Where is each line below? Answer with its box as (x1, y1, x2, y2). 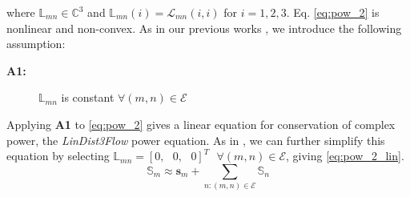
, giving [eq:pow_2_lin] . (285, 147, 404, 164)
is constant (61, 89, 115, 106)
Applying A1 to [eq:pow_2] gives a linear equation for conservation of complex (6, 115, 396, 132)
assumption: (6, 35, 66, 52)
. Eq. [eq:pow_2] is (286, 4, 380, 20)
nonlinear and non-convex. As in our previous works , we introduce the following (6, 19, 402, 36)
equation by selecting (6, 147, 110, 164)
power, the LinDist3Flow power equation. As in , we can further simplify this (6, 131, 385, 148)
